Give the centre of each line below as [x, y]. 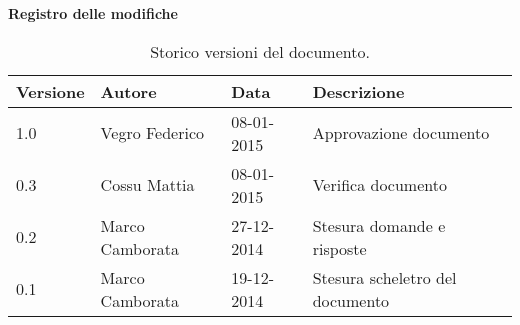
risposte [339, 248]
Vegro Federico [152, 133]
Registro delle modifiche [93, 13]
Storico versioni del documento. [260, 51]
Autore [128, 91]
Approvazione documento [401, 133]
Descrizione [358, 91]
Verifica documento [379, 185]
